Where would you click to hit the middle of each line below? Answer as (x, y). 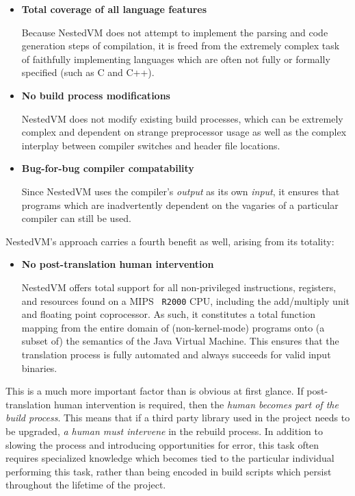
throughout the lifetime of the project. (86, 485)
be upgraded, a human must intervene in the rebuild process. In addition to (164, 431)
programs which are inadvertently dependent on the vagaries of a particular (180, 204)
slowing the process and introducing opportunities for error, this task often (162, 444)
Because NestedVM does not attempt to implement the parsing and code (175, 32)
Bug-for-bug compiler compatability (108, 168)
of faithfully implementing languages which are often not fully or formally (176, 59)
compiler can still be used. (76, 218)
